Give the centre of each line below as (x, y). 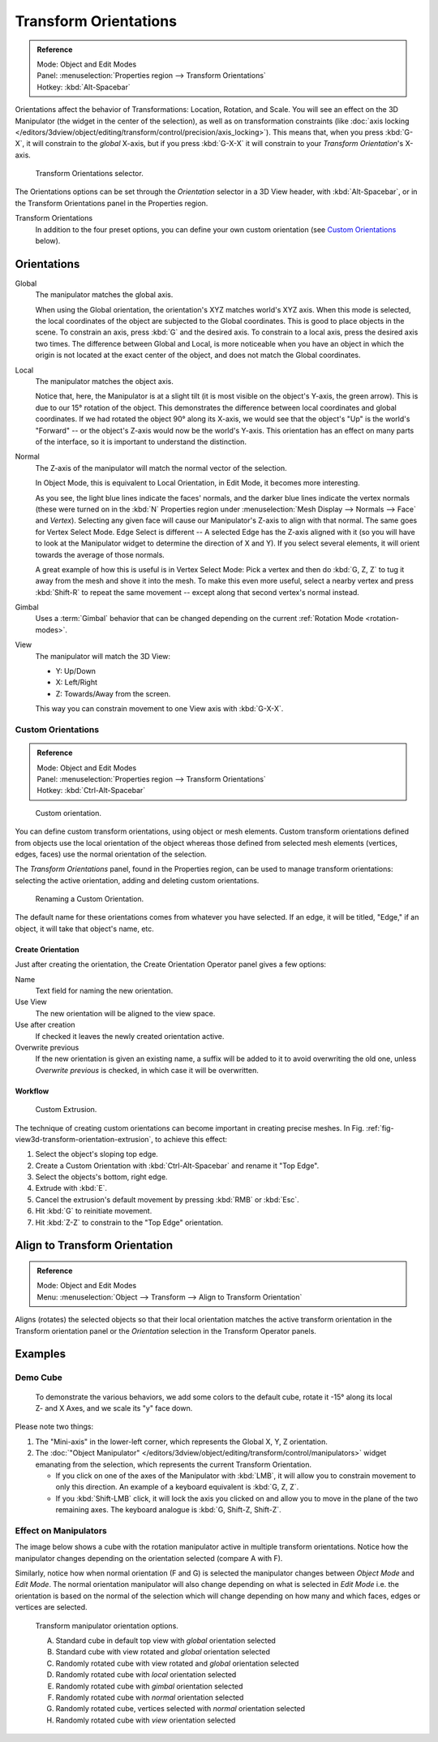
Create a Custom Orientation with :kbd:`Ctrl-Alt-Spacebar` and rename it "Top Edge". (177, 1166)
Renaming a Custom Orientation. (90, 899)
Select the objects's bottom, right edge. (101, 1177)
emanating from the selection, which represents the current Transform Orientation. (174, 1464)
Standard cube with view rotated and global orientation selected (163, 1652)
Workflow (32, 1091)
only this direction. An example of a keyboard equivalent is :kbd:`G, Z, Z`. (177, 1487)
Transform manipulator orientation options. (107, 1626)
